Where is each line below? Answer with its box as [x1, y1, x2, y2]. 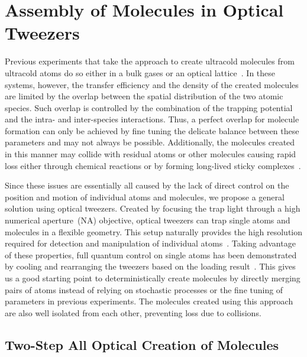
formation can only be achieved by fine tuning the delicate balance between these [5, 124, 299, 137]
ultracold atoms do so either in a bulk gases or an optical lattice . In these [5, 66, 276, 79]
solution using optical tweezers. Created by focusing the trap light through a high [5, 202, 300, 215]
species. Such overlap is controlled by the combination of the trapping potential [5, 101, 293, 113]
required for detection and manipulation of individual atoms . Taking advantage [5, 237, 296, 249]
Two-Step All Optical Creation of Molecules [5, 335, 279, 353]
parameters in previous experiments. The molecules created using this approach [5, 295, 293, 307]
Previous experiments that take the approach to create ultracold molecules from [5, 55, 295, 67]
